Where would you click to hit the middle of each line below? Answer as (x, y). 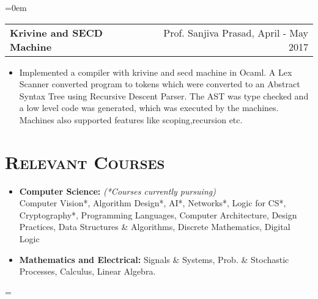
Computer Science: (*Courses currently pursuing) (117, 191)
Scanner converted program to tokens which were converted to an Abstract (160, 84)
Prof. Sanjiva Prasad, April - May (236, 32)
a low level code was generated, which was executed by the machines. (149, 108)
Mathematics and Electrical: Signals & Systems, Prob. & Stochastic (154, 259)
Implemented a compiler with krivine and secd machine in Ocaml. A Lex (156, 72)
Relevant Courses (85, 161)
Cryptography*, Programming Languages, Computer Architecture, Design (158, 214)
